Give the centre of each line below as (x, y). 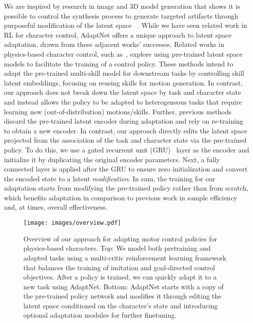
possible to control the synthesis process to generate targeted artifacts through (121, 15)
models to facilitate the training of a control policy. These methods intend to (119, 63)
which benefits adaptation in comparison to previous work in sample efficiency (121, 197)
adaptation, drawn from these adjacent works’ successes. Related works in (114, 44)
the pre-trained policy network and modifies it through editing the (123, 296)
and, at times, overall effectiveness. (56, 207)
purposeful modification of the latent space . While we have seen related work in (126, 25)
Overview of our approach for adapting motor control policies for (120, 238)
